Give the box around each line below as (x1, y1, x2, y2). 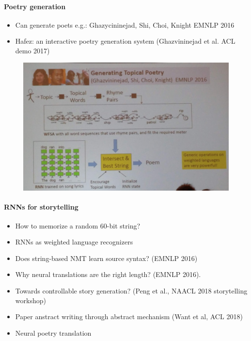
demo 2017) (15, 45, 50, 55)
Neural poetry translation (15, 327, 92, 338)
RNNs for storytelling (4, 202, 78, 212)
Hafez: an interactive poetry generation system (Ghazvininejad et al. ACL (15, 36, 235, 46)
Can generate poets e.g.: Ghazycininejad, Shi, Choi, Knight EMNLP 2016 (15, 19, 235, 30)
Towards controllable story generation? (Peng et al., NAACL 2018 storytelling (15, 285, 248, 295)
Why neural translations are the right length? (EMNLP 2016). (15, 269, 201, 279)
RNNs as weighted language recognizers (15, 237, 133, 247)
